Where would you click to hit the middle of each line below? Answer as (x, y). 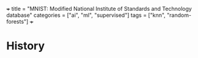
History (26, 46)
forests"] (17, 21)
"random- (179, 15)
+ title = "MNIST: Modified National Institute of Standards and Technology (99, 9)
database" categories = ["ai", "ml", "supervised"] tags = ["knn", (86, 15)
